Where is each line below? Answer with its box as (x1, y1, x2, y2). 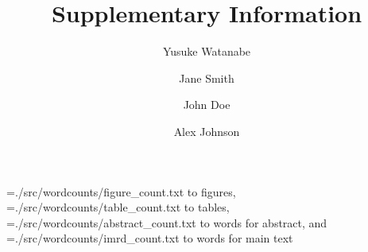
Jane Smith (179, 69, 234, 86)
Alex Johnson (173, 122, 240, 139)
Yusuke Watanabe (162, 43, 251, 60)
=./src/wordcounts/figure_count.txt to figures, (6, 183, 236, 200)
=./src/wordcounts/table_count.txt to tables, (6, 199, 230, 215)
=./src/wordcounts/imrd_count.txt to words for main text (6, 230, 293, 246)
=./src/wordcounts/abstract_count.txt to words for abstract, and (6, 214, 327, 231)
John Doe (183, 96, 230, 113)
